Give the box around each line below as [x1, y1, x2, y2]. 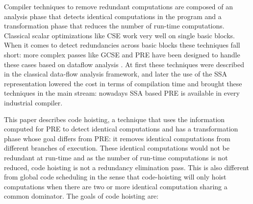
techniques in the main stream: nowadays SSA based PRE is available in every [4, 88, 240, 98]
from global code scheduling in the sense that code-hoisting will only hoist [4, 172, 227, 182]
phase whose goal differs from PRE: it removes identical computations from [4, 133, 230, 143]
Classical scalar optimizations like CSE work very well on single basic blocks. [4, 30, 235, 40]
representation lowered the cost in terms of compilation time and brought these [4, 78, 242, 88]
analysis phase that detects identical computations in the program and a [4, 11, 222, 21]
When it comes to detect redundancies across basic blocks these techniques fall [4, 40, 240, 50]
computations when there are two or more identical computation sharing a [4, 181, 228, 191]
